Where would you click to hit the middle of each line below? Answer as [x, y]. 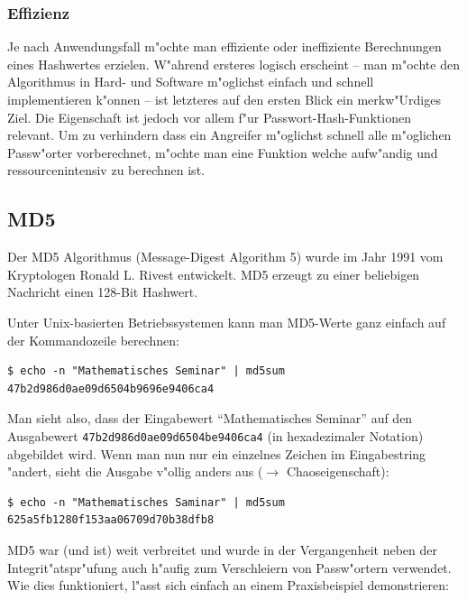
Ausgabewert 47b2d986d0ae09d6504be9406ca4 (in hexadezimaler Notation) [215, 435]
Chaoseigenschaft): [338, 471]
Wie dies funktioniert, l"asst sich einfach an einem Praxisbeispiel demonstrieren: [228, 585]
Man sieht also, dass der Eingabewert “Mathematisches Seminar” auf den [210, 418]
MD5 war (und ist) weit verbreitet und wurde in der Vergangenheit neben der [222, 549]
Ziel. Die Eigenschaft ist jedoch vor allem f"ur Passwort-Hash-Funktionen [209, 117]
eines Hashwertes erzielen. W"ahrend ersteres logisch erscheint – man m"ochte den [233, 64]
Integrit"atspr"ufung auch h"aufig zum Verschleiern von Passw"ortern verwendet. [229, 567]
